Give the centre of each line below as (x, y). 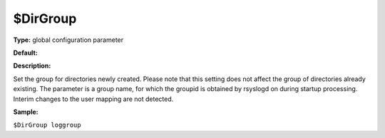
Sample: (26, 112)
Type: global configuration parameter (68, 40)
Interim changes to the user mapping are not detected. (93, 99)
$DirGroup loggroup (47, 125)
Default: (26, 53)
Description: (32, 66)
